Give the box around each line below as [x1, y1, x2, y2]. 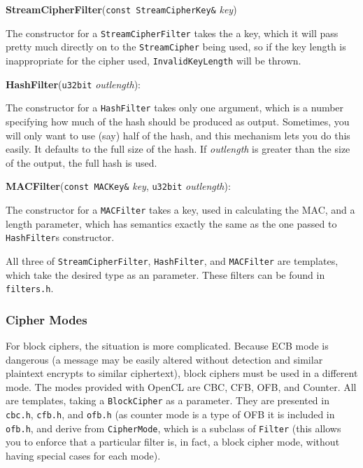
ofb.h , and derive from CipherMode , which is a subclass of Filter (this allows [6, 420, 341, 435]
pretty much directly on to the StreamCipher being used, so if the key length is [6, 39, 346, 54]
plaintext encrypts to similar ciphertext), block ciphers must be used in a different [6, 366, 358, 380]
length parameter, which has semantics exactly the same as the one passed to [6, 216, 337, 230]
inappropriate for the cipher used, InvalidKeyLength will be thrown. [6, 53, 301, 67]
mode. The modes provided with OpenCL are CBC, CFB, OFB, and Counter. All [6, 379, 357, 394]
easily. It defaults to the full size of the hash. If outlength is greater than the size [6, 142, 350, 156]
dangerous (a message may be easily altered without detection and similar [6, 352, 323, 366]
